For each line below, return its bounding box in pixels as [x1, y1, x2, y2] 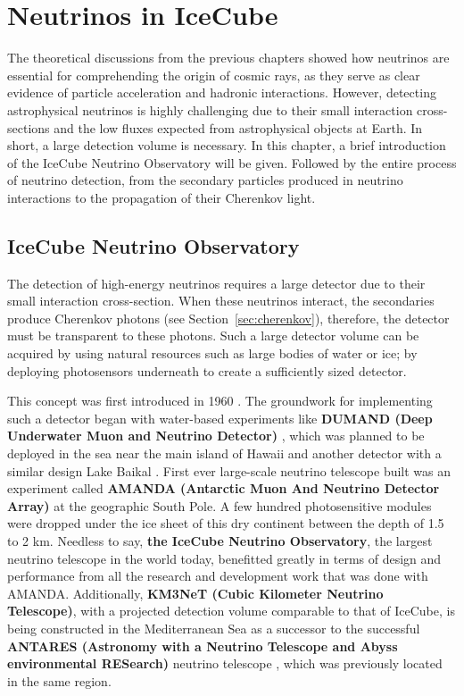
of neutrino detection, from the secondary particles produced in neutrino [7, 171, 403, 189]
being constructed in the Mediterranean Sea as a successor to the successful [7, 618, 420, 637]
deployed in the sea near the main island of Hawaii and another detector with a [7, 444, 442, 463]
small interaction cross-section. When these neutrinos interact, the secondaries [7, 291, 435, 310]
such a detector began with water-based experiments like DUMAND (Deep [7, 408, 433, 427]
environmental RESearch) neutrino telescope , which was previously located [7, 654, 443, 673]
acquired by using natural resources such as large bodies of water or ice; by [7, 344, 418, 363]
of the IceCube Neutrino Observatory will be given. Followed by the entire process [7, 153, 457, 172]
